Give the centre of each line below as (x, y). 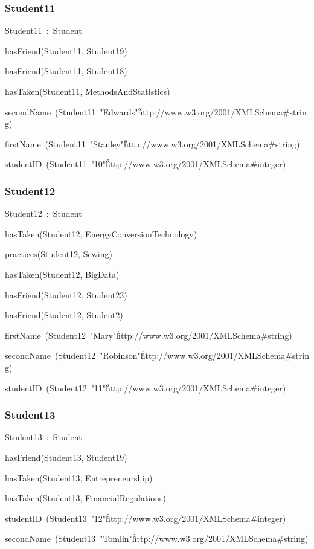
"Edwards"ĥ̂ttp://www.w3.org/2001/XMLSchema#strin (203, 111)
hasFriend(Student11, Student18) (66, 71)
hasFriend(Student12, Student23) (66, 294)
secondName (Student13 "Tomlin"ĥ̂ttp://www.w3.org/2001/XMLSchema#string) (157, 538)
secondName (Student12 (50, 355)
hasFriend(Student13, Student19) (66, 457)
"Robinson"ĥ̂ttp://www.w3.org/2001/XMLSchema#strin (204, 355)
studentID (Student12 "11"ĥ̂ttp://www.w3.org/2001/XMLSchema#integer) (146, 387)
